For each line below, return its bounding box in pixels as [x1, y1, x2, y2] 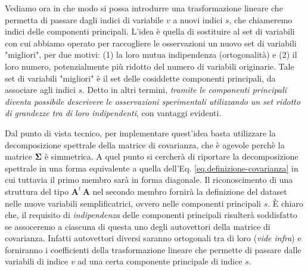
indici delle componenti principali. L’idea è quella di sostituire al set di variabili [5, 25, 295, 38]
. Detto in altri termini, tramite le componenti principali [82, 83, 287, 96]
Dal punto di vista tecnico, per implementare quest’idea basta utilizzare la [5, 126, 276, 139]
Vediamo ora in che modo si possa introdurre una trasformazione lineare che [5, 2, 283, 14]
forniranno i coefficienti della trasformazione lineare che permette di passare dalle [5, 243, 301, 256]
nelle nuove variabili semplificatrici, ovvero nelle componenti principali [5, 197, 261, 209]
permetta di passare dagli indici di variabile [5, 13, 164, 26]
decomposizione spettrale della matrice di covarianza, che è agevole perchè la [5, 138, 285, 151]
